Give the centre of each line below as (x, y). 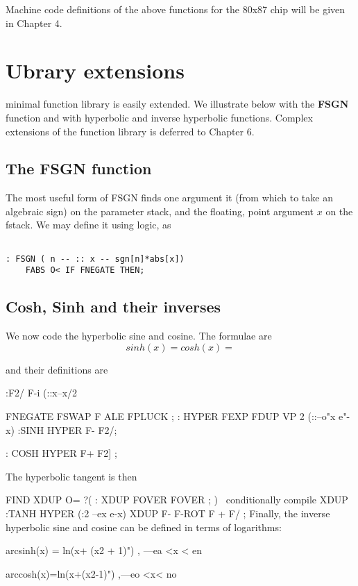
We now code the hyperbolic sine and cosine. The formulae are (139, 336)
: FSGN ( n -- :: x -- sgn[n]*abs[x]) (95, 259)
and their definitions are (57, 369)
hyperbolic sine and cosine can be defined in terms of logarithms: (144, 527)
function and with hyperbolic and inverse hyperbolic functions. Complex (159, 117)
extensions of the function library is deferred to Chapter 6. (130, 131)
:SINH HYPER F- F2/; (67, 429)
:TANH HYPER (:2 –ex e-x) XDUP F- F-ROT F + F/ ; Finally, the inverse (168, 513)
